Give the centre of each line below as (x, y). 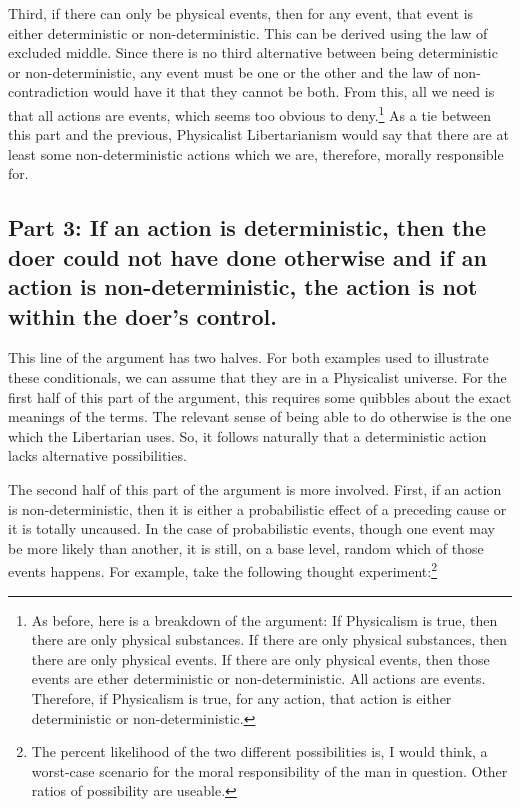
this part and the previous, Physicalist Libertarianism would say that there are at (258, 134)
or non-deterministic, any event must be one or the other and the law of (228, 71)
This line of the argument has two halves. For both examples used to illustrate (248, 357)
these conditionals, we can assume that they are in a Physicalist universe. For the (257, 376)
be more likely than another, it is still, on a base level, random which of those (246, 547)
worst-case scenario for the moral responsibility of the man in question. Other (269, 770)
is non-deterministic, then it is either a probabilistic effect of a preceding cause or (257, 508)
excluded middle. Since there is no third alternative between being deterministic (253, 52)
